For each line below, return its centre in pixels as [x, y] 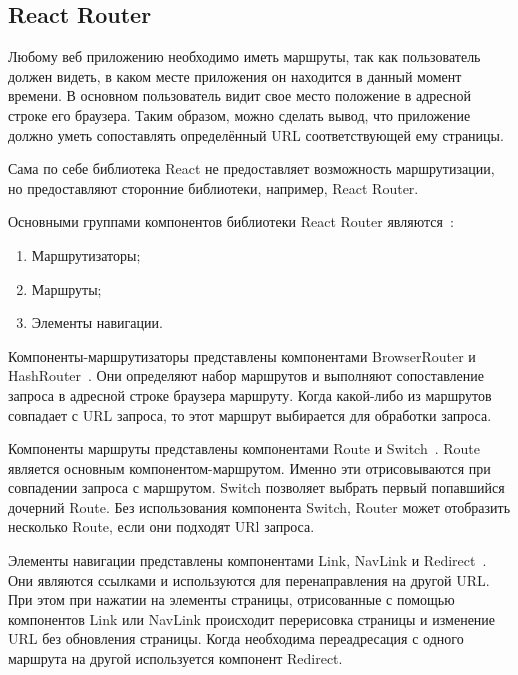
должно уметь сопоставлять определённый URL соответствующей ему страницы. [256, 134]
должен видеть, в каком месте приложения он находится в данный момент [235, 75]
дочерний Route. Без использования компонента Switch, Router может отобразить [259, 506]
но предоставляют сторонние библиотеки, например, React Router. [213, 187]
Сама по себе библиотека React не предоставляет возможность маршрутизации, [251, 168]
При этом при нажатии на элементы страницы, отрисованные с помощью [231, 599]
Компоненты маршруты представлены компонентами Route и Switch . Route [244, 448]
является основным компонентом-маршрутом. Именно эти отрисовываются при [249, 467]
